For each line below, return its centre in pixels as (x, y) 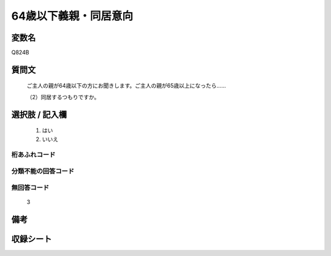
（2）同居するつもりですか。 (63, 97)
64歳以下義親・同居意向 (72, 16)
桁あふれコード (33, 155)
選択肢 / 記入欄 (39, 114)
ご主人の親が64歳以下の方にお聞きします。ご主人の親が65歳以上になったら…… (126, 86)
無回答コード (30, 187)
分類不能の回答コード (43, 171)
